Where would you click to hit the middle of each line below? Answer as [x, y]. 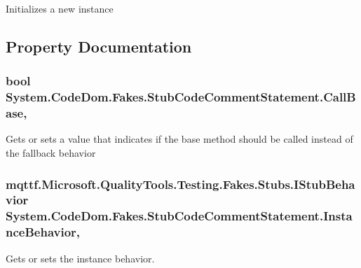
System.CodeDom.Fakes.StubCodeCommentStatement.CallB [181, 97]
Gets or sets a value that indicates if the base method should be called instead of [179, 139]
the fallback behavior [51, 153]
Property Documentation [99, 46]
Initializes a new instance [60, 8]
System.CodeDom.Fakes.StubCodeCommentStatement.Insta [179, 216]
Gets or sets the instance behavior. [80, 258]
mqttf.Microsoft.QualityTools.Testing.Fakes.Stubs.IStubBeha [180, 184]
